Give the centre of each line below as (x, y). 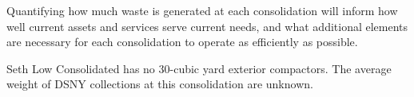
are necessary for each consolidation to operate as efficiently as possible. (182, 42)
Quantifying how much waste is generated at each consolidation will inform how (202, 10)
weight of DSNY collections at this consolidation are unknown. (160, 84)
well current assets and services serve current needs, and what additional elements (207, 26)
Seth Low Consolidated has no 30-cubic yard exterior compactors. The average (199, 68)
